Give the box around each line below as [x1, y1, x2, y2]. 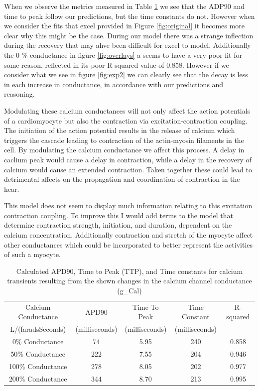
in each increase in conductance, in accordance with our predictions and [4, 79, 224, 89]
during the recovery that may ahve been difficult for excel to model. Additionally [4, 40, 251, 50]
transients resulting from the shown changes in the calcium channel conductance [7, 275, 252, 286]
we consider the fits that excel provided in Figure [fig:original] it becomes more [4, 20, 245, 31]
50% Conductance [10, 349, 66, 359]
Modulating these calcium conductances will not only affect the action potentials [4, 105, 251, 116]
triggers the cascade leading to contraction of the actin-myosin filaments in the [4, 134, 244, 145]
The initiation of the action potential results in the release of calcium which [4, 125, 235, 135]
